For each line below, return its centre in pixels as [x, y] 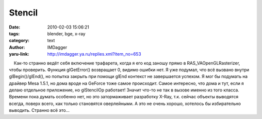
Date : [15, 27]
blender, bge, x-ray [66, 33]
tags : [14, 33]
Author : [17, 47]
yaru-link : [19, 54]
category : [19, 41]
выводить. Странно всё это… [39, 110]
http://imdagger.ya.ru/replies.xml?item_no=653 [94, 54]
